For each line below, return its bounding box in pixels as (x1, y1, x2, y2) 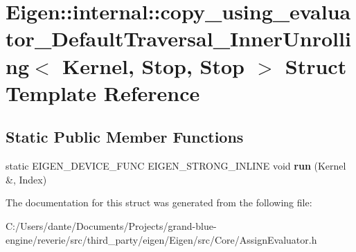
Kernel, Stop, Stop (62, 51, 245, 80)
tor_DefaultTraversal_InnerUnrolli (6, 24, 351, 53)
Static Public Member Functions (6, 126, 244, 147)
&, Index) (6, 172, 47, 186)
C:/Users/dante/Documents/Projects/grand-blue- (6, 218, 217, 233)
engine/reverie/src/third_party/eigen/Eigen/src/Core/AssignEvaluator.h (6, 232, 317, 246)
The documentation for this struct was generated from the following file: (6, 195, 312, 210)
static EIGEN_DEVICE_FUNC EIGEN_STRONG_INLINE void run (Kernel (6, 159, 346, 173)
